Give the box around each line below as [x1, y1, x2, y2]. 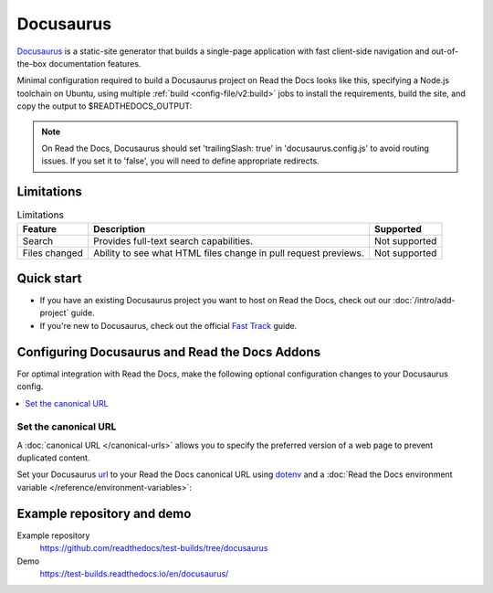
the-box [16, 58, 47, 69]
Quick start [16, 270, 82, 286]
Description [92, 222, 146, 235]
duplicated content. [16, 452, 90, 463]
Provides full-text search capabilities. [92, 234, 254, 247]
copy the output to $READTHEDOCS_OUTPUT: [16, 101, 193, 111]
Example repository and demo [16, 505, 192, 521]
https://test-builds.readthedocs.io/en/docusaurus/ [39, 567, 229, 579]
